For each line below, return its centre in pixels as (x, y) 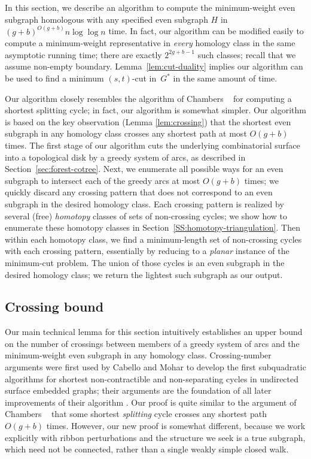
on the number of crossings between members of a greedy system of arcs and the (152, 343)
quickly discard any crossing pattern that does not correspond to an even (139, 192)
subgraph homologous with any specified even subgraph (106, 19)
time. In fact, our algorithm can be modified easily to (206, 31)
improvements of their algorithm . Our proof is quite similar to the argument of (151, 402)
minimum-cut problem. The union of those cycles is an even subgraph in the (145, 262)
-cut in (144, 78)
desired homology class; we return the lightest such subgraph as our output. (144, 274)
